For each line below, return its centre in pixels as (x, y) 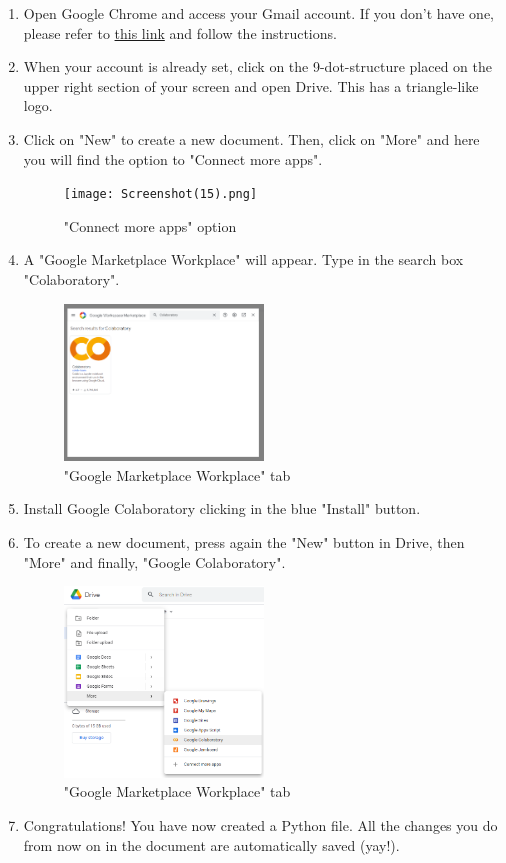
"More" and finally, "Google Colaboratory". (154, 561)
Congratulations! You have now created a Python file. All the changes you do (260, 825)
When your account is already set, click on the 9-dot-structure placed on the (257, 66)
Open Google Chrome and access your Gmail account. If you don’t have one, (258, 13)
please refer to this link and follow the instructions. (180, 32)
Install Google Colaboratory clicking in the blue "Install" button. (222, 508)
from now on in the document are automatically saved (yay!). (211, 844)
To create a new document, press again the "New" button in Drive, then (244, 541)
